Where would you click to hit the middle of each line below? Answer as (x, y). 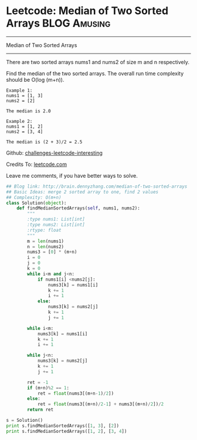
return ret (40, 410)
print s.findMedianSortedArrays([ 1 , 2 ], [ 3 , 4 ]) (67, 431)
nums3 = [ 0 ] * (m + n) (52, 252)
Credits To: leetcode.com (37, 164)
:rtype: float (44, 230)
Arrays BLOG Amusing (58, 23)
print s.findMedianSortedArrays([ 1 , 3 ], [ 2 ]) (62, 426)
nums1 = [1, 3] (25, 95)
